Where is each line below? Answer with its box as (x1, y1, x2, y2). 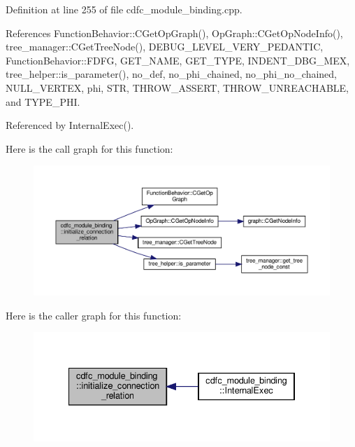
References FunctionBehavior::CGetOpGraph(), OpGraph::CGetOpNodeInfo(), (6, 25, 343, 40)
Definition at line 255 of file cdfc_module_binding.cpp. (6, 2, 242, 16)
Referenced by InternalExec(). (6, 118, 134, 132)
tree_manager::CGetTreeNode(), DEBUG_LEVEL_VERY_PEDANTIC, (6, 39, 324, 54)
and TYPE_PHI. (6, 94, 80, 109)
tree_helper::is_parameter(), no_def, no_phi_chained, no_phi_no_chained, (6, 67, 337, 81)
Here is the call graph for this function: (6, 141, 173, 156)
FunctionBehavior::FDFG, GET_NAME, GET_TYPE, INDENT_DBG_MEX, (6, 53, 350, 67)
